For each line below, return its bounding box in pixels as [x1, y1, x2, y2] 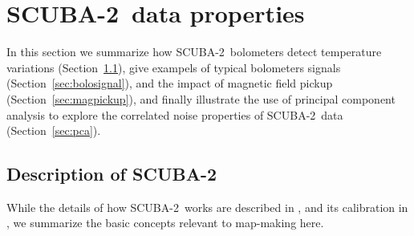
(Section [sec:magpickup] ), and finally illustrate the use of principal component [6, 90, 396, 107]
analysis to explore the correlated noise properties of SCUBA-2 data [6, 106, 343, 123]
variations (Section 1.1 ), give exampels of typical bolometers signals [6, 59, 341, 75]
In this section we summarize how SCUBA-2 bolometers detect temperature [6, 43, 382, 60]
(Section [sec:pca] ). [6, 122, 101, 139]
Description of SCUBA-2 [6, 161, 217, 186]
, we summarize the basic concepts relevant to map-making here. [6, 214, 324, 231]
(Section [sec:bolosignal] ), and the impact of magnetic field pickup [6, 75, 333, 92]
